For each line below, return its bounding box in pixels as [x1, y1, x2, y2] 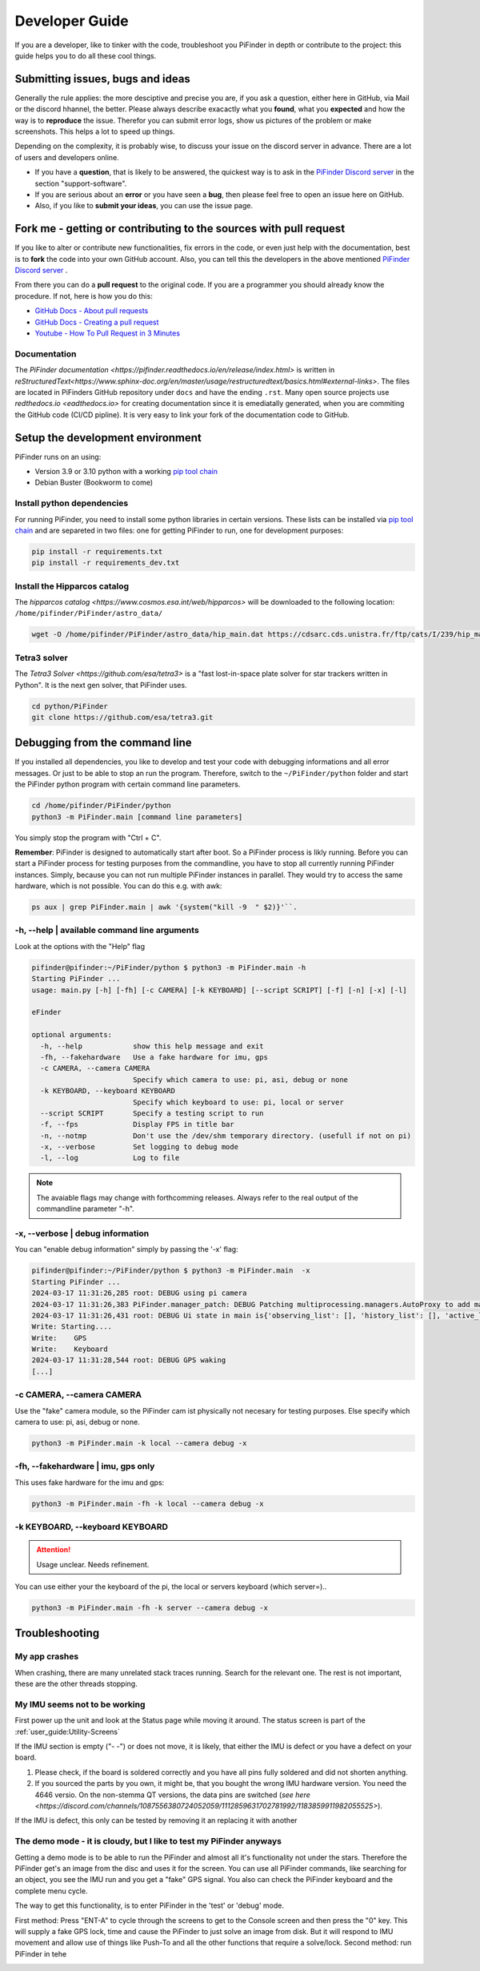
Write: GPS [31, 1333, 87, 1342]
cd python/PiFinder [31, 702, 108, 710]
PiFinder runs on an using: [14, 452, 102, 461]
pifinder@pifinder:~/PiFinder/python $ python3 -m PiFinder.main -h [31, 963, 306, 972]
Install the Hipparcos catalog [14, 581, 130, 592]
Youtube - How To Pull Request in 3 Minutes [34, 328, 180, 338]
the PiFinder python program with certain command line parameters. [14, 779, 241, 789]
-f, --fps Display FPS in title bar [40, 1120, 235, 1129]
